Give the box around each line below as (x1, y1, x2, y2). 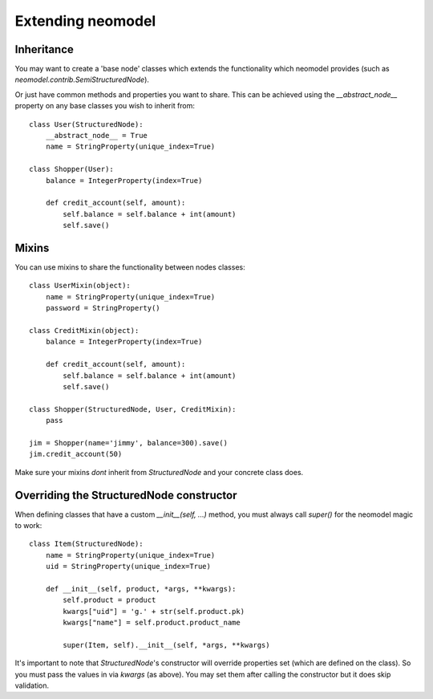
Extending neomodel (14, 12, 156, 30)
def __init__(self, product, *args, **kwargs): (45, 584, 237, 593)
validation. (14, 681, 50, 690)
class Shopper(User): (29, 165, 114, 174)
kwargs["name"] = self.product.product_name (63, 618, 241, 628)
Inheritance (14, 43, 74, 56)
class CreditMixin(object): (29, 326, 140, 335)
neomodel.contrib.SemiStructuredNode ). (14, 75, 150, 84)
